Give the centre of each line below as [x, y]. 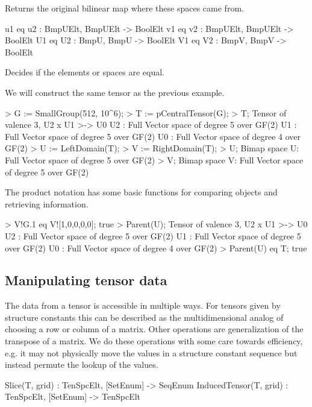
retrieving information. [47, 203]
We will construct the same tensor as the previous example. [115, 92]
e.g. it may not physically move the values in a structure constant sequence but [151, 352]
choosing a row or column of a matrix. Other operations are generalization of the [154, 329]
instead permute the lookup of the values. [82, 364]
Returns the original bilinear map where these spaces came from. [124, 8]
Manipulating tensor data [86, 280]
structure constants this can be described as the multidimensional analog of [144, 317]
